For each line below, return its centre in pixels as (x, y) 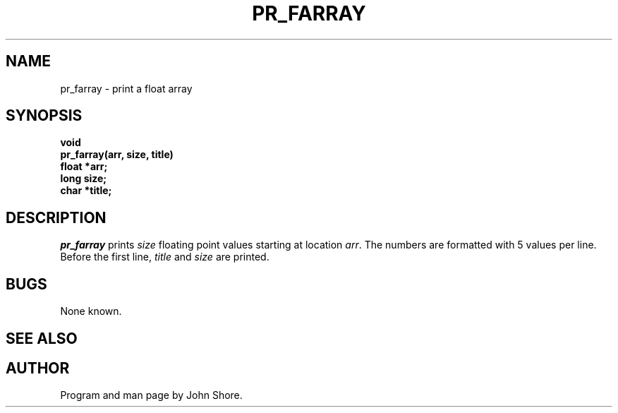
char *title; (86, 191)
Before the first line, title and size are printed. (165, 257)
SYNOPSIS (44, 116)
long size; (84, 179)
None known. (91, 311)
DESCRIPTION (56, 217)
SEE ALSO (42, 338)
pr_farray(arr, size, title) (117, 155)
